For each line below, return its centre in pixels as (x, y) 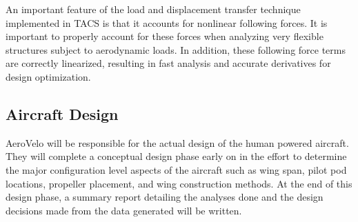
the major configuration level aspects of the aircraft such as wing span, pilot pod (176, 169)
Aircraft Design (62, 113)
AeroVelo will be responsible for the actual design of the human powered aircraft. (177, 142)
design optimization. (48, 76)
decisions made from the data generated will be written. (124, 210)
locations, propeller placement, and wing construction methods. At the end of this (179, 183)
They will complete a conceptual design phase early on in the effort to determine (176, 156)
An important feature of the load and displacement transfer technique (153, 9)
